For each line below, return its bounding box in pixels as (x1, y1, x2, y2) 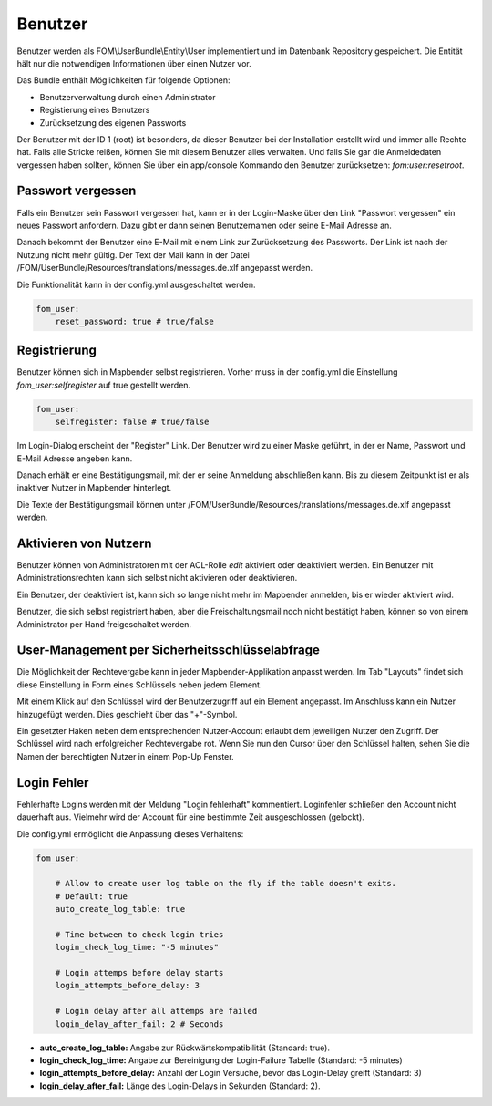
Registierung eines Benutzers (39, 105, 150, 116)
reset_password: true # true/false (55, 315, 214, 326)
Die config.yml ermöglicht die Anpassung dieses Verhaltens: (16, 828, 244, 839)
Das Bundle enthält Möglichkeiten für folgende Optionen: (16, 75, 231, 86)
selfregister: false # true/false (55, 417, 210, 428)
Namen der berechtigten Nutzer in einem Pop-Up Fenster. (16, 750, 234, 761)
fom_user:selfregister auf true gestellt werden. (16, 379, 191, 390)
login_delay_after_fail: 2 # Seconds (55, 1018, 224, 1029)
